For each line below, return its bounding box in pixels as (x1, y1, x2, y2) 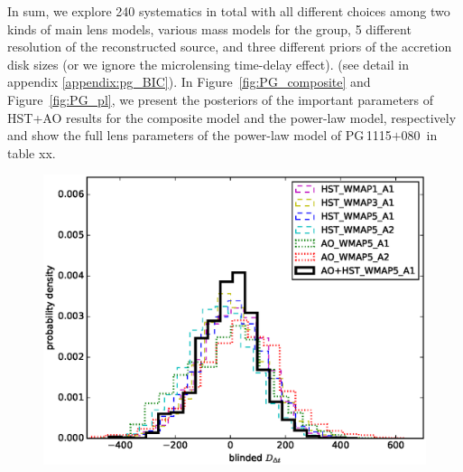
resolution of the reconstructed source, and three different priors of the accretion (7, 37, 452, 56)
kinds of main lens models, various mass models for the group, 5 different (7, 19, 412, 38)
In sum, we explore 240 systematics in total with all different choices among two (7, 2, 450, 20)
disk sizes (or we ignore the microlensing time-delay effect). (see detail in (7, 54, 409, 73)
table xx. (7, 143, 56, 162)
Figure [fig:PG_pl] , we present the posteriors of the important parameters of (7, 90, 434, 109)
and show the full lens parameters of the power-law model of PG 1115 (7, 126, 392, 145)
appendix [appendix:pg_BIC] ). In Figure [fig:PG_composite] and (7, 72, 371, 91)
